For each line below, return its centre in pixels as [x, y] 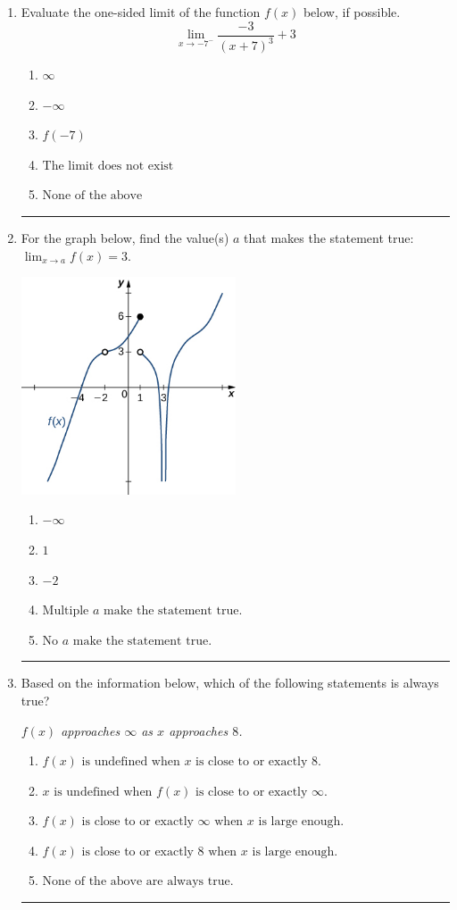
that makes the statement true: [329, 237]
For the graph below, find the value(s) [125, 237]
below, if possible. [352, 12]
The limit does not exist [108, 166]
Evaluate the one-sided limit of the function [141, 12]
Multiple [66, 611]
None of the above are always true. [138, 882]
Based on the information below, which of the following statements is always [230, 683]
